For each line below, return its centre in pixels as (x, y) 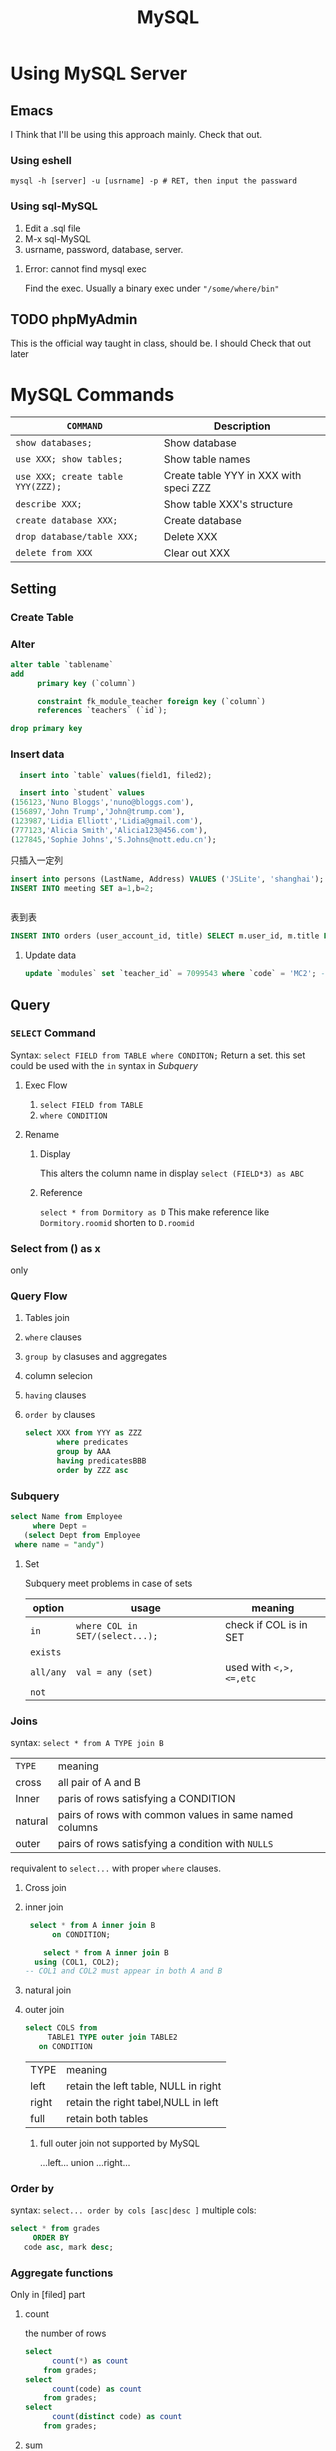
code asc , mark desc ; (68, 2247)
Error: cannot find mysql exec (85, 268)
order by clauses (60, 1415)
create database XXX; (66, 520)
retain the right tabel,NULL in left (142, 2102)
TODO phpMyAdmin (74, 319)
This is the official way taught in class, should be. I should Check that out (161, 343)
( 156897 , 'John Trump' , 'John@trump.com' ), (98, 812)
